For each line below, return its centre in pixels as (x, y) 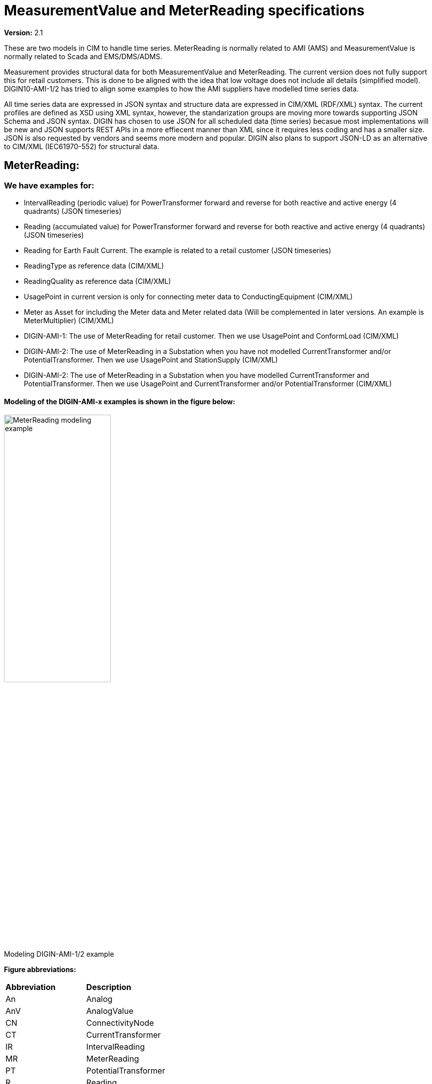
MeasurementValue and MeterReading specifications (184, 10)
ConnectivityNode (120, 1023)
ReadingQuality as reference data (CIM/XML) (97, 281)
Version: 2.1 (24, 32)
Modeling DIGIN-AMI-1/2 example (59, 954)
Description (109, 987)
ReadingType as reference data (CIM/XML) (94, 266)
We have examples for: (49, 185)
